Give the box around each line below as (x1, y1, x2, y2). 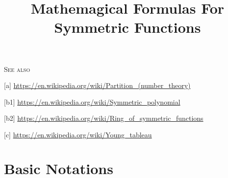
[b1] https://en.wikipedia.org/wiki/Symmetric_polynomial (4, 96, 180, 107)
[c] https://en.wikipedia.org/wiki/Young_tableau (4, 129, 152, 139)
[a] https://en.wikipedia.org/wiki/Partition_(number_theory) (4, 80, 191, 90)
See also (4, 64, 30, 74)
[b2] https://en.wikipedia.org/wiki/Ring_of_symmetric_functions (4, 113, 203, 123)
